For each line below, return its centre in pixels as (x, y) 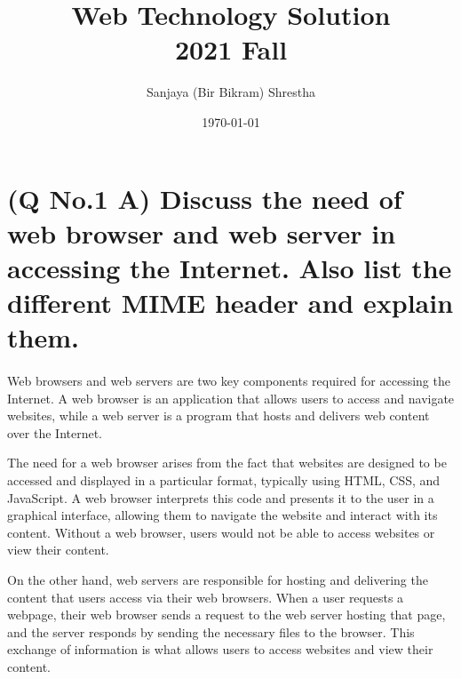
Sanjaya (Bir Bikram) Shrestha (231, 92)
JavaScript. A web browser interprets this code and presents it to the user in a (221, 497)
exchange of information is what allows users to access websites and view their (220, 649)
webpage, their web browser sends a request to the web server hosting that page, (227, 615)
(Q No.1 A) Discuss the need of (205, 198)
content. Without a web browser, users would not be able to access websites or (221, 532)
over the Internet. (55, 432)
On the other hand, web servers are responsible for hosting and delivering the (218, 579)
